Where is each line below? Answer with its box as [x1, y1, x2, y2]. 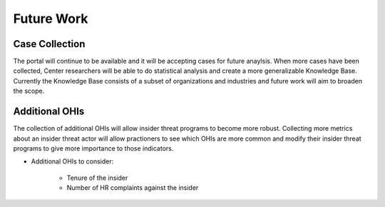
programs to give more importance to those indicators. [13, 143, 174, 153]
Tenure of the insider [66, 173, 128, 182]
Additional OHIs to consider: [31, 157, 114, 166]
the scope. [13, 86, 45, 96]
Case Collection [13, 38, 86, 50]
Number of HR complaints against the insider [66, 183, 199, 192]
